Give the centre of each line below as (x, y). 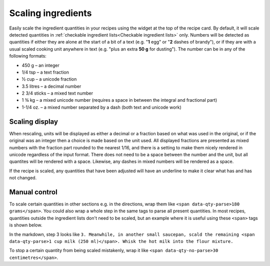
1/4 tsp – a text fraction (45, 72)
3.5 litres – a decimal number (51, 86)
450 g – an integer (40, 65)
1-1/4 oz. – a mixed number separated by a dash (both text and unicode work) (102, 107)
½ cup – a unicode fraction (49, 79)
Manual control (33, 192)
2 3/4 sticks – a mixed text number (57, 93)
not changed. (23, 178)
